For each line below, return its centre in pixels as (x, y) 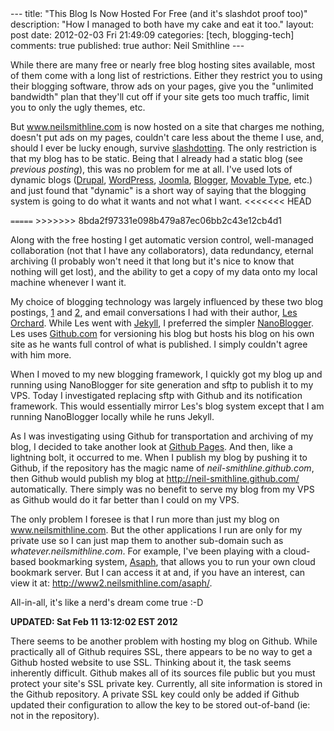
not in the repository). (55, 715)
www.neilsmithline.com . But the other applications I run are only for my (156, 530)
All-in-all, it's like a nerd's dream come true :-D (107, 602)
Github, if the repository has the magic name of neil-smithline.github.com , (162, 468)
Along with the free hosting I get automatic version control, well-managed (162, 240)
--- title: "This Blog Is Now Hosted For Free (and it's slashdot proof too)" (159, 13)
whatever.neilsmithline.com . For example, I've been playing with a (146, 551)
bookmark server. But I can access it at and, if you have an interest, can (158, 572)
